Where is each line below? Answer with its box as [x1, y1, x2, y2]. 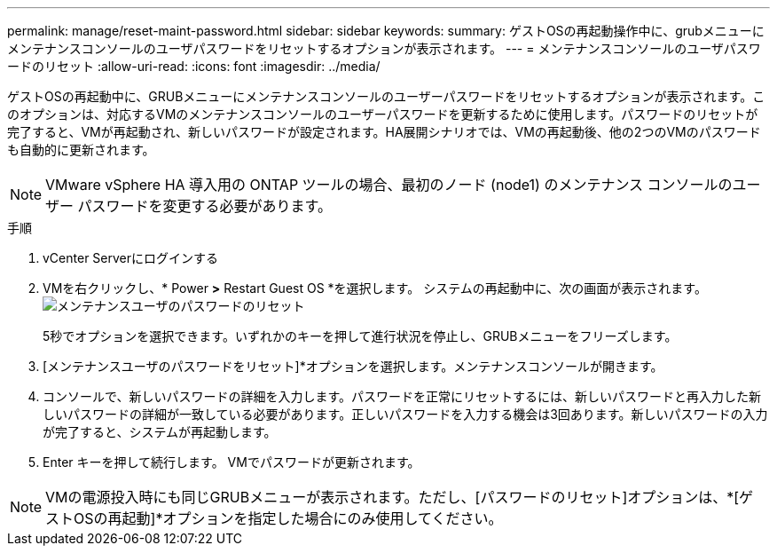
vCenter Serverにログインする [43, 250, 219, 265]
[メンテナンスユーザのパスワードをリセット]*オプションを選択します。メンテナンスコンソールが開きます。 [43, 359, 663, 374]
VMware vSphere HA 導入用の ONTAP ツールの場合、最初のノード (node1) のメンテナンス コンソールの [45, 176, 733, 194]
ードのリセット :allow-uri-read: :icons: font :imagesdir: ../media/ [7, 59, 381, 74]
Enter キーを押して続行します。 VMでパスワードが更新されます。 [43, 454, 420, 470]
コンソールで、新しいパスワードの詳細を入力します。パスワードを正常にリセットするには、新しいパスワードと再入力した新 [43, 389, 762, 404]
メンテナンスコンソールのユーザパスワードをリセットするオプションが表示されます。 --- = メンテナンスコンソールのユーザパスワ [7, 41, 761, 56]
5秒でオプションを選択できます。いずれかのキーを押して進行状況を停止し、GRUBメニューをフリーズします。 [43, 328, 678, 344]
